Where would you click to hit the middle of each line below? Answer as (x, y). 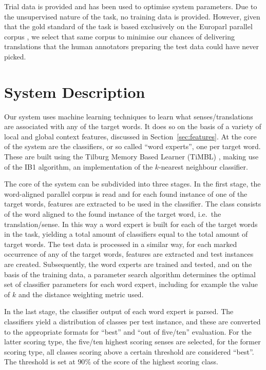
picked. (15, 56)
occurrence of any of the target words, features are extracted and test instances (129, 254)
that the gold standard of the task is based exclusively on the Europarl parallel (128, 26)
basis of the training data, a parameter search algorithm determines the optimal (130, 274)
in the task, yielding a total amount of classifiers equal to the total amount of (126, 234)
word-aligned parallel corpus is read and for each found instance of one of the (126, 193)
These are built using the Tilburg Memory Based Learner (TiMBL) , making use (131, 157)
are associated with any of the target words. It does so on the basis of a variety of (133, 126)
